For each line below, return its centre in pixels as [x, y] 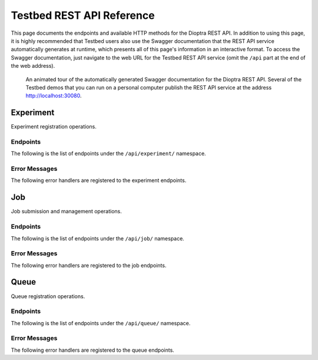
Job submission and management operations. [66, 212]
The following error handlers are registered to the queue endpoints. [93, 350]
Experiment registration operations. [54, 127]
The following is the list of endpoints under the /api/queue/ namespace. [101, 323]
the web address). [33, 66]
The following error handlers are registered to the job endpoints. [89, 265]
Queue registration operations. [48, 296]
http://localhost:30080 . [54, 96]
